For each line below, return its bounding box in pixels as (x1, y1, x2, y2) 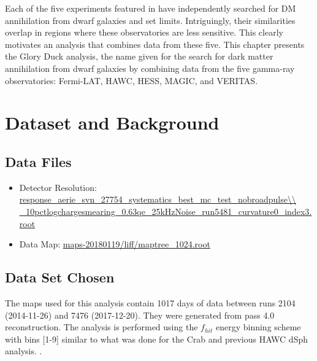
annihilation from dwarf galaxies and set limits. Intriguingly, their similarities (5, 14, 296, 26)
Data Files (5, 152, 72, 171)
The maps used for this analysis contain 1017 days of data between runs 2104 (5, 296, 296, 309)
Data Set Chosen (5, 268, 115, 287)
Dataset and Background (5, 110, 220, 135)
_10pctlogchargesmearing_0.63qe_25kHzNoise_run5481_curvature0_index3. (19, 204, 312, 217)
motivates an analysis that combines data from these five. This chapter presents (5, 37, 305, 50)
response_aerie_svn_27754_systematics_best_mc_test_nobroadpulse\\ (19, 193, 296, 206)
